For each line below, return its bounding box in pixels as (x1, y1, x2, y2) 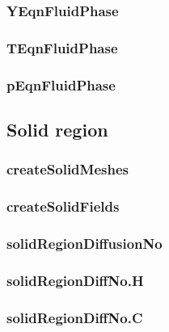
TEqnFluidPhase (6, 37, 118, 57)
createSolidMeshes (6, 159, 129, 179)
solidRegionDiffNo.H (6, 270, 144, 290)
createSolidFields (6, 196, 120, 216)
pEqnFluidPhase (6, 74, 116, 95)
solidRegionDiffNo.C (6, 307, 143, 327)
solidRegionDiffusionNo (6, 233, 163, 253)
